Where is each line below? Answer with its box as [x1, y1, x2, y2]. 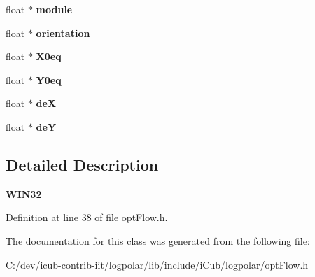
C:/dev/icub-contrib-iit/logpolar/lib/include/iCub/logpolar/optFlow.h [6, 257, 309, 271]
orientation [36, 25, 90, 40]
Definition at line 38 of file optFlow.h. [6, 210, 168, 225]
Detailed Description [6, 153, 159, 175]
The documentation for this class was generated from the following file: [6, 233, 310, 248]
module [36, 2, 73, 16]
